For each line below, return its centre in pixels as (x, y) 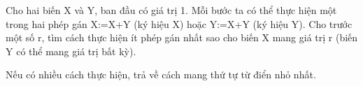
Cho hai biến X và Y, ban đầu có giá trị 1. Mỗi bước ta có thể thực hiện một (171, 10)
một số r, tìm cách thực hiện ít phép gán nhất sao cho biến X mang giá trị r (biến (182, 37)
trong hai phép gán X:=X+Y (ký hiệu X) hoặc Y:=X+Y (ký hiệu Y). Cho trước (179, 23)
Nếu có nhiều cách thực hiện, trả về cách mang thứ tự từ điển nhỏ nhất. (161, 74)
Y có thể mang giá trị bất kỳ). (71, 51)
